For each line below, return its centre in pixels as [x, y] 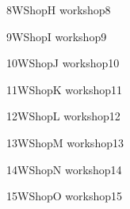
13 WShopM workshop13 [65, 142]
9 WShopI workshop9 [57, 36]
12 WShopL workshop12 [63, 116]
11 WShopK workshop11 [64, 89]
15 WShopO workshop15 [64, 196]
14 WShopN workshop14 [64, 169]
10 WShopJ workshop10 [63, 63]
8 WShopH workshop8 [59, 9]
